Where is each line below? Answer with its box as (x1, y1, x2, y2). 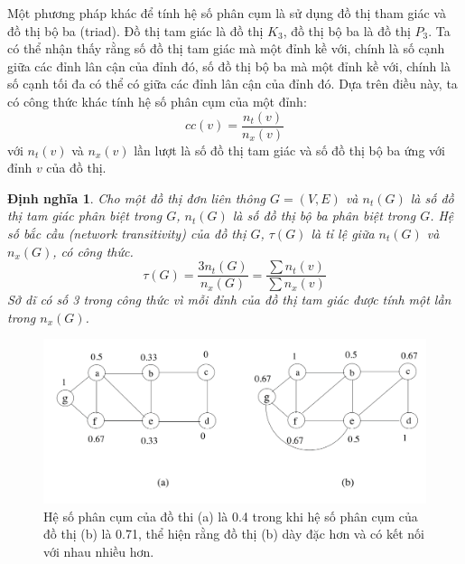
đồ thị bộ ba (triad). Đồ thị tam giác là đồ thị (7, 21, 264, 40)
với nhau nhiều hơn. (43, 541, 154, 560)
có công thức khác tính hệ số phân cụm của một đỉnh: (7, 91, 307, 110)
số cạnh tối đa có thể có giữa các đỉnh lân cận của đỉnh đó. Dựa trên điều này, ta (7, 74, 458, 93)
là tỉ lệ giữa (311, 224, 375, 242)
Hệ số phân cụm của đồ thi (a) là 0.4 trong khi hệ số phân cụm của (43, 506, 418, 525)
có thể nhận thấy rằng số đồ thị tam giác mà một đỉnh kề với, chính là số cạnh (7, 39, 445, 58)
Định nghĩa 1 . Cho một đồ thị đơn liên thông (7, 188, 265, 207)
